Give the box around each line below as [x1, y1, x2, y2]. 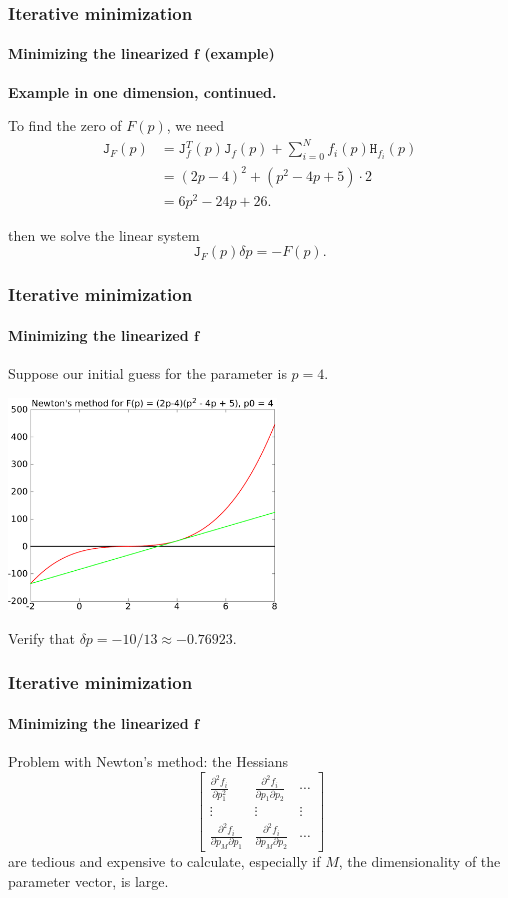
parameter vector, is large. [8, 870, 169, 891]
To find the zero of [8, 115, 122, 136]
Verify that [8, 627, 75, 648]
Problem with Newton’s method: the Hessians [8, 751, 289, 772]
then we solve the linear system [8, 224, 200, 245]
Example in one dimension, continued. [8, 81, 277, 102]
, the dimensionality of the [338, 851, 501, 872]
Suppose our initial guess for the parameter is [8, 363, 287, 384]
